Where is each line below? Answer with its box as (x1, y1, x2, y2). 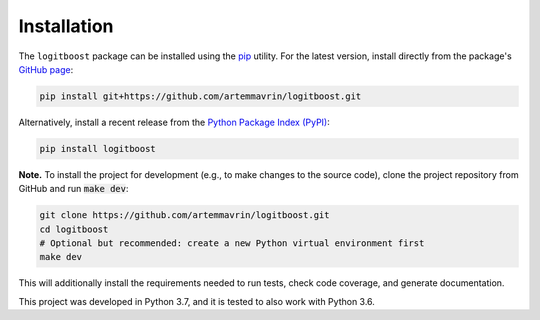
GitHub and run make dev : (18, 183, 129, 195)
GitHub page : (18, 63, 74, 75)
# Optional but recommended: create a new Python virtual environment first (39, 238, 425, 249)
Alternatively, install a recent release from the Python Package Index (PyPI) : (18, 116, 330, 128)
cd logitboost (39, 223, 109, 235)
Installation (18, 15, 114, 37)
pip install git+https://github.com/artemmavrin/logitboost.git (39, 90, 362, 102)
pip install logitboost (39, 143, 157, 154)
